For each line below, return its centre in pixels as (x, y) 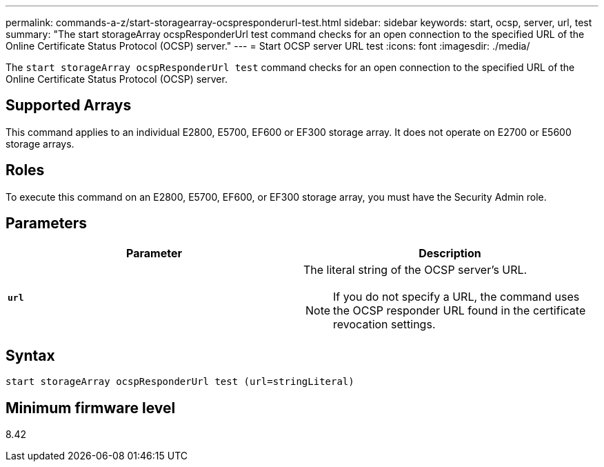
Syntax (30, 355)
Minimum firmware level (91, 408)
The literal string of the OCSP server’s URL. (415, 269)
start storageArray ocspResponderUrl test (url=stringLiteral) (180, 382)
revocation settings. (384, 324)
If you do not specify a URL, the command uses (456, 296)
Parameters (46, 223)
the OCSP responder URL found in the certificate (460, 310)
